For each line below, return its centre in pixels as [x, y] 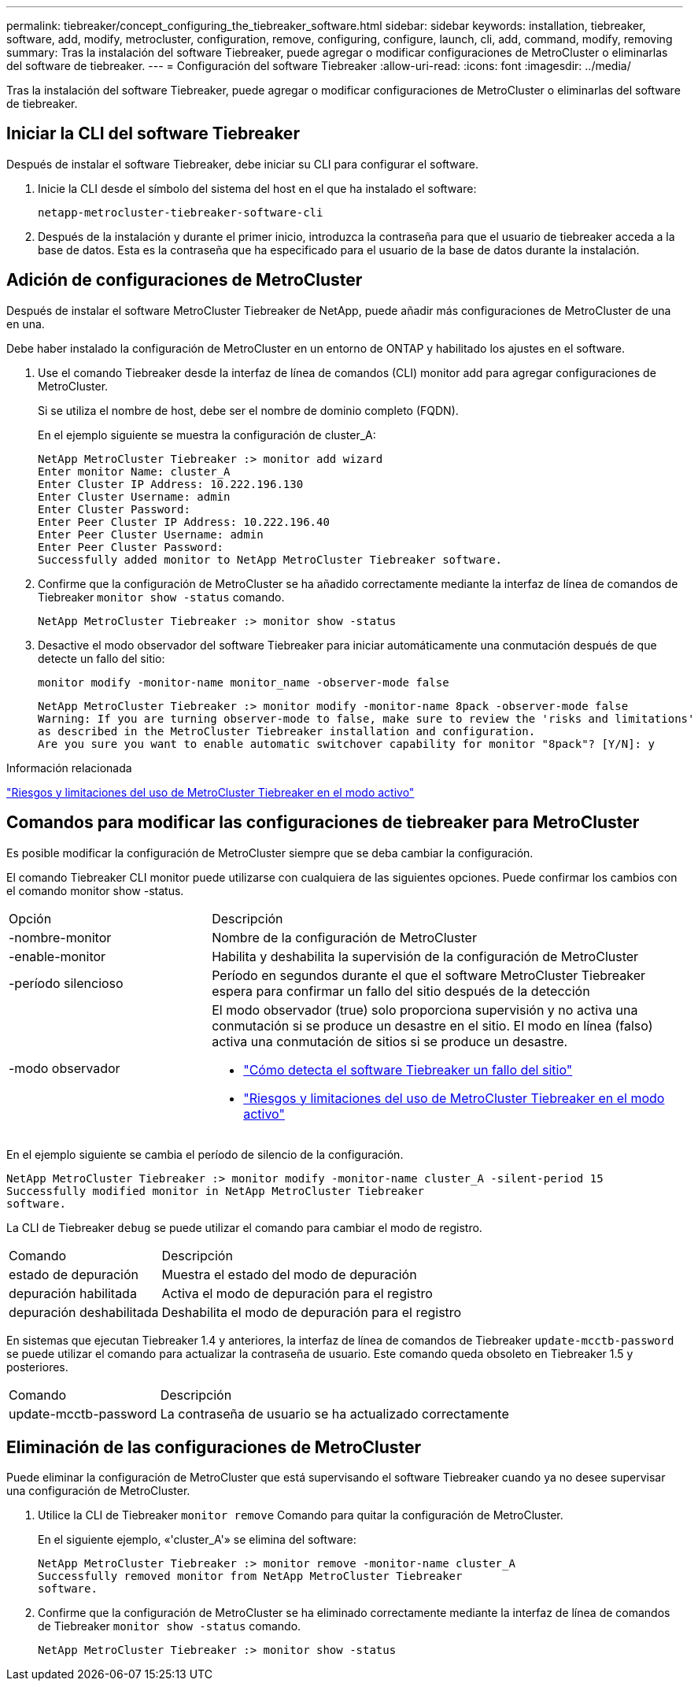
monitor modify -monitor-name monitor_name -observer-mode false [244, 682]
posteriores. [37, 1367]
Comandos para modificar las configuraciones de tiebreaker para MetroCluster [323, 823]
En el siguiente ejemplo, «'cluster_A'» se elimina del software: [197, 1540]
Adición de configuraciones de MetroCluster [185, 280]
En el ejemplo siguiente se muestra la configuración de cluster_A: [207, 435]
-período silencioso [66, 983]
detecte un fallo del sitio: [102, 658]
